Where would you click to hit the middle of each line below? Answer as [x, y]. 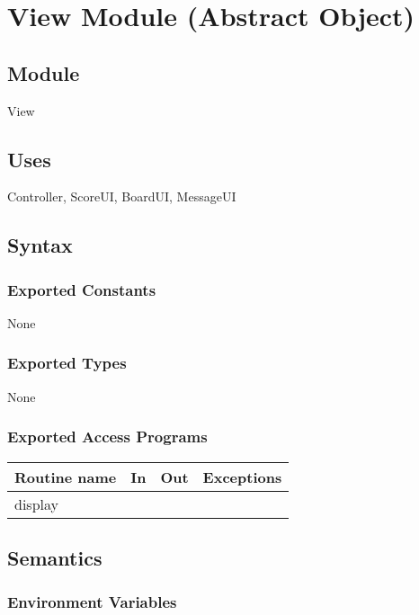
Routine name [66, 477]
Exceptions [242, 477]
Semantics [55, 557]
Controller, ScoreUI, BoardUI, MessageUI [122, 196]
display [36, 504]
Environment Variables [92, 602]
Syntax [40, 245]
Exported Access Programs [107, 437]
